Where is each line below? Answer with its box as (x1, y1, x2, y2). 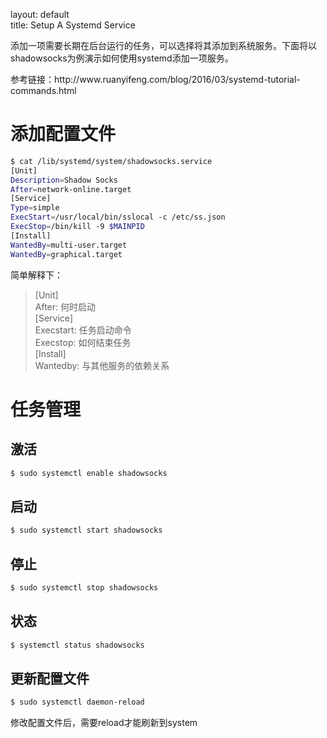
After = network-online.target (10, 184, 132, 194)
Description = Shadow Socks (10, 175, 118, 185)
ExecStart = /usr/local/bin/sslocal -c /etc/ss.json (10, 212, 226, 223)
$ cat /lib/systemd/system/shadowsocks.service (10, 156, 213, 166)
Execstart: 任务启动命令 (34, 324, 132, 336)
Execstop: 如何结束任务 (34, 336, 132, 348)
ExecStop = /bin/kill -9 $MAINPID (10, 222, 145, 232)
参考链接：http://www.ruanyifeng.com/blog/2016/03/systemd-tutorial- (10, 74, 301, 85)
